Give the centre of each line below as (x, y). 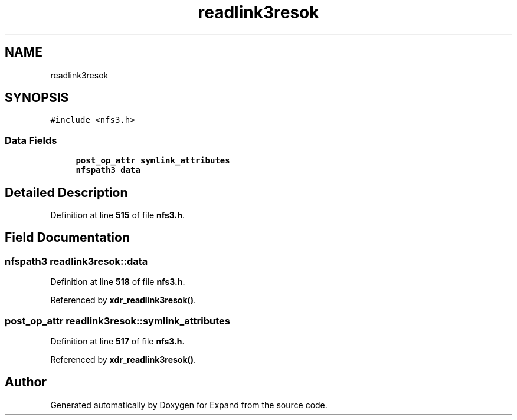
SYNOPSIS (37, 98)
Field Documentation (67, 238)
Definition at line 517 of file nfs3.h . (117, 341)
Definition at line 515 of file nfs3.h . (118, 215)
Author (26, 382)
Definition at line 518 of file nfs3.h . (118, 282)
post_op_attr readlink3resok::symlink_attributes (117, 321)
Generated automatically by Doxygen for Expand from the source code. (189, 405)
